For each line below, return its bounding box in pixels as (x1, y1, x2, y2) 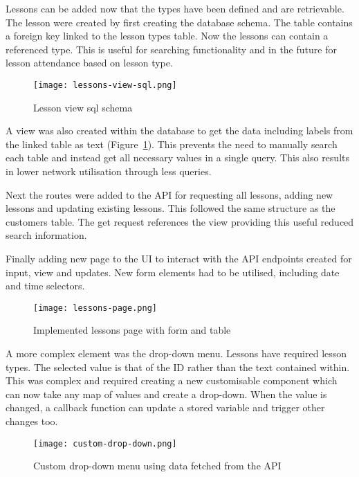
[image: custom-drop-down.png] (33, 438, 177, 449)
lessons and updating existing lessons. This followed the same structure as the (6, 201, 335, 215)
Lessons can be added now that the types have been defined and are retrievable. (6, 1, 344, 15)
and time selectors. (6, 278, 85, 293)
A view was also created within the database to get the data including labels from (6, 123, 353, 138)
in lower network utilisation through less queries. (6, 164, 212, 178)
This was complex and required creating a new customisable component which (6, 373, 338, 388)
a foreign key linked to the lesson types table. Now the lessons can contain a (6, 28, 329, 43)
